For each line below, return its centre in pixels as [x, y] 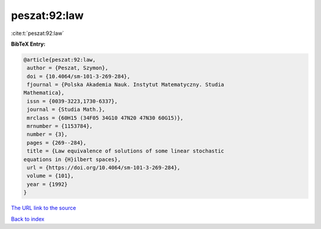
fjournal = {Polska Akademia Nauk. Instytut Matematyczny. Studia [126, 85]
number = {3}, [47, 134]
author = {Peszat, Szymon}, [68, 68]
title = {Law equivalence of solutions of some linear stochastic [126, 151]
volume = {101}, [51, 176]
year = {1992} [47, 184]
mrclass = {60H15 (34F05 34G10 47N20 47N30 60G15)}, [105, 118]
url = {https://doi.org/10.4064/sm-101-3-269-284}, [104, 168]
